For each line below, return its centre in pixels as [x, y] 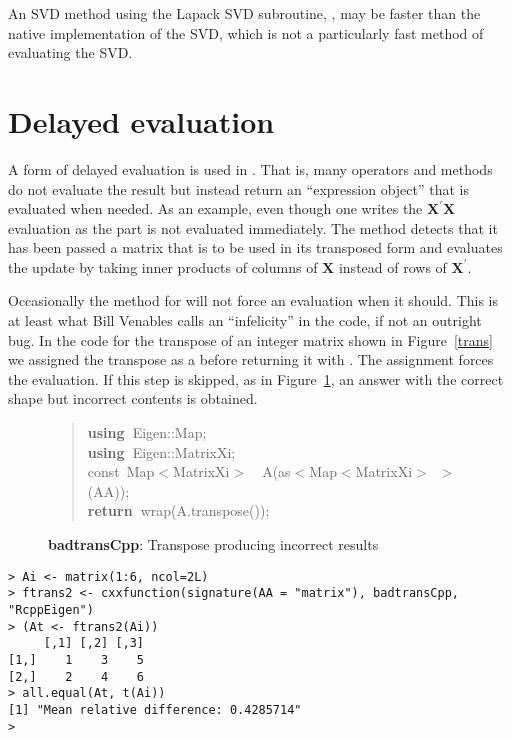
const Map [121, 471]
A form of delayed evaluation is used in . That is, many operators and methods [250, 168]
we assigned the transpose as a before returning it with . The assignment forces [251, 359]
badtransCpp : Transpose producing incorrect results [213, 544]
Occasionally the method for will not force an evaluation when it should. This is [253, 300]
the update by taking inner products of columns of [163, 266]
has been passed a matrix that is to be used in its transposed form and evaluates [255, 247]
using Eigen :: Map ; [147, 432]
